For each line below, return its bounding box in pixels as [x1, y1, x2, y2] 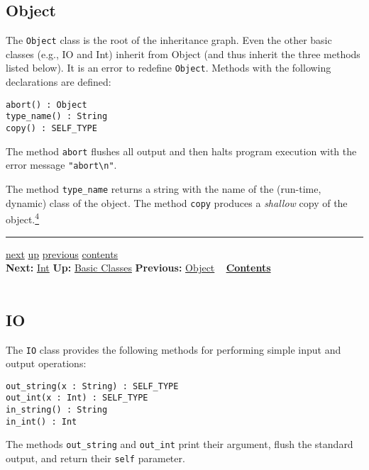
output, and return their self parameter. [6, 451, 185, 466]
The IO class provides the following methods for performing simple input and [6, 342, 341, 357]
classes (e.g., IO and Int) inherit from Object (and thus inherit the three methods [6, 46, 360, 61]
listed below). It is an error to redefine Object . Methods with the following [6, 60, 331, 75]
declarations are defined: [6, 74, 111, 89]
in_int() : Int [6, 416, 77, 427]
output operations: [6, 356, 87, 371]
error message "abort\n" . [6, 157, 117, 172]
